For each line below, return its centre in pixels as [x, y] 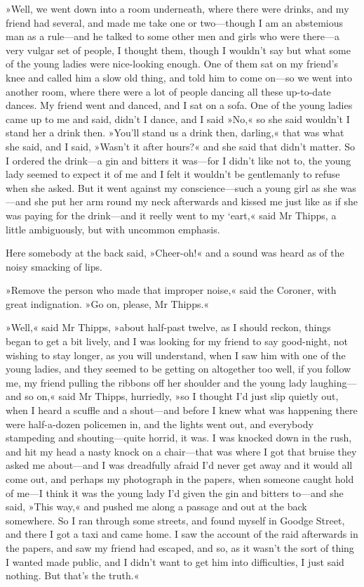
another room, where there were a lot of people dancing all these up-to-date [168, 91]
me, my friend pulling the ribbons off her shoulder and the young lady [156, 382]
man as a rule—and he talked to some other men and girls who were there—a [173, 36]
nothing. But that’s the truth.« [73, 575]
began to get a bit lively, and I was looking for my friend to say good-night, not [177, 341]
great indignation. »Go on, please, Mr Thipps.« [108, 303]
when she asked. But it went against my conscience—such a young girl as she [171, 187]
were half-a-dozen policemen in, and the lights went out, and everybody [160, 424]
